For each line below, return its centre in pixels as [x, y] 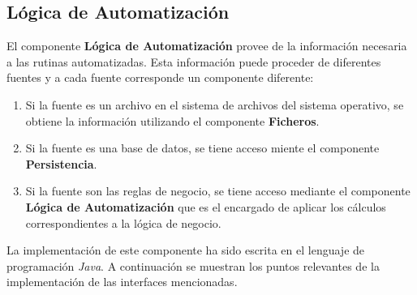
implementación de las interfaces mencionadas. [122, 282]
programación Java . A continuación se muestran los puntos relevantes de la [193, 265]
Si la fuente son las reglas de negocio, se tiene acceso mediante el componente [218, 191]
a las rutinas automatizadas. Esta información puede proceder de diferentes [194, 61]
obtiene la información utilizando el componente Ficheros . [172, 120]
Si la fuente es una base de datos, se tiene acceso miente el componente [202, 148]
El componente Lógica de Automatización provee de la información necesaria [207, 46]
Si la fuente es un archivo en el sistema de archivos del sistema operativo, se [215, 104]
